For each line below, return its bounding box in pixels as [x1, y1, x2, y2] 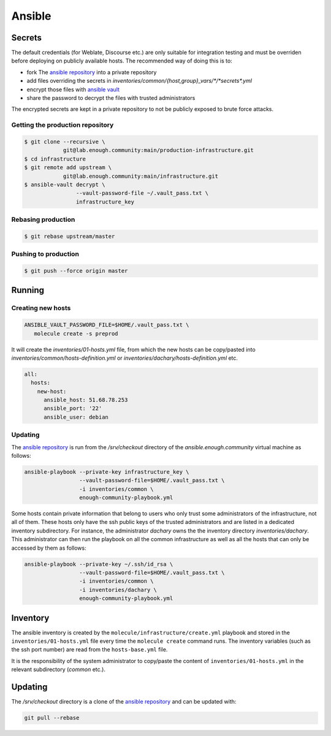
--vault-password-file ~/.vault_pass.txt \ [75, 190, 209, 197]
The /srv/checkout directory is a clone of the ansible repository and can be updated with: [11, 698, 237, 705]
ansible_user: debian [44, 414, 108, 420]
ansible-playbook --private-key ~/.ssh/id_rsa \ [24, 561, 173, 567]
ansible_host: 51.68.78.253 [44, 396, 128, 404]
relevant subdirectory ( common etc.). [11, 666, 105, 673]
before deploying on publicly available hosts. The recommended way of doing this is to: [11, 57, 232, 64]
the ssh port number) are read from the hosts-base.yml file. [11, 646, 168, 653]
